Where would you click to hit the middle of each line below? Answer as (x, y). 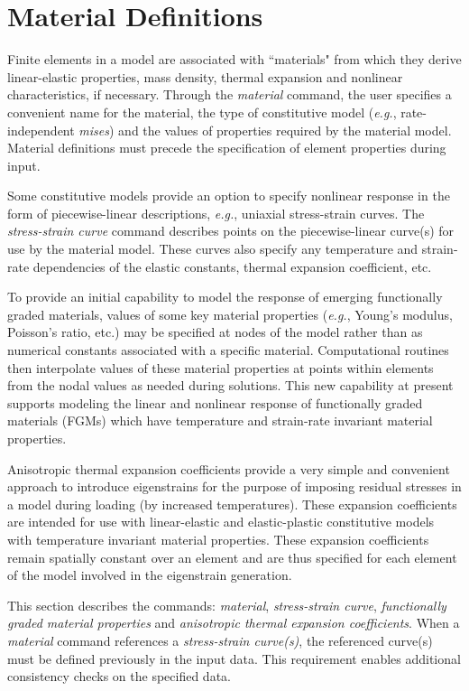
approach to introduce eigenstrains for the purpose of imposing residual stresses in (234, 486)
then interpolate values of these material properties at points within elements (221, 367)
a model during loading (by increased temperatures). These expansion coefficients (232, 504)
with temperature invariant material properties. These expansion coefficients (218, 539)
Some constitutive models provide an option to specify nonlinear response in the (229, 196)
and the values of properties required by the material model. (285, 130)
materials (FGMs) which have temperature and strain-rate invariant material (220, 420)
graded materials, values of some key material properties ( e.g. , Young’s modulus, (230, 314)
